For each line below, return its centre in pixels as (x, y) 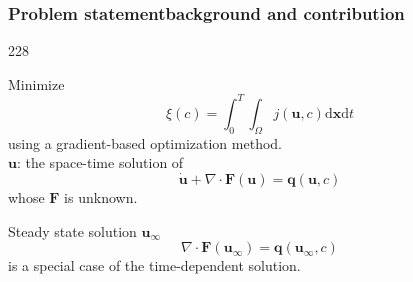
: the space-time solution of (100, 162)
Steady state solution (72, 230)
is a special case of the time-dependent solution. (154, 265)
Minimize (36, 83)
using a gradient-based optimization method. (145, 142)
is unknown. (101, 197)
